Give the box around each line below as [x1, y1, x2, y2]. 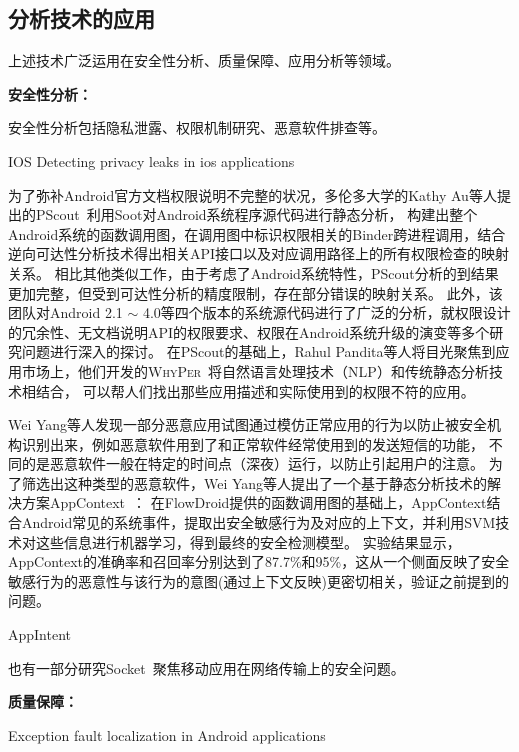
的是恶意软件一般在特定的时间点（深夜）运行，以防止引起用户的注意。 [21, 453, 484, 474]
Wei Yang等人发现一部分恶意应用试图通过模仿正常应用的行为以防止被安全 [8, 414, 488, 435]
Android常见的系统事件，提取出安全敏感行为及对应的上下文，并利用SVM [21, 512, 496, 533]
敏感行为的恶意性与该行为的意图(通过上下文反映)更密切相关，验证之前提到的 [8, 570, 509, 591]
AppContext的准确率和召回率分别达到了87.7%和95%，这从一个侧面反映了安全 [8, 551, 510, 572]
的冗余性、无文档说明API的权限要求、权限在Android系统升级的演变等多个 [8, 321, 490, 342]
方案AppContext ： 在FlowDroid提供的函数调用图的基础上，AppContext [21, 492, 487, 513]
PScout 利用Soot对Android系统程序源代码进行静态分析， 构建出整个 [35, 204, 478, 225]
